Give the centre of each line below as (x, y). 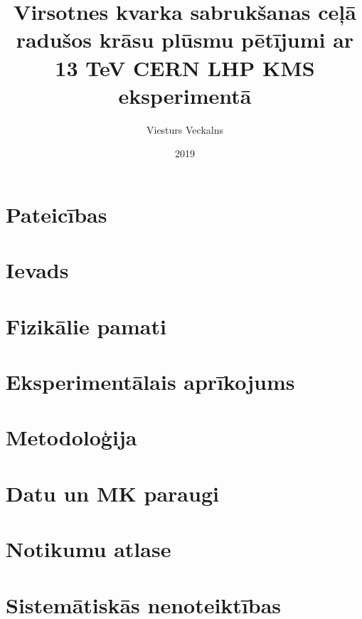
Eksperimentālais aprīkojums (150, 381)
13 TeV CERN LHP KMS (185, 67)
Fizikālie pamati (86, 326)
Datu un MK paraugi (112, 493)
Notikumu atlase (89, 549)
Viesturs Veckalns (185, 129)
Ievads (37, 270)
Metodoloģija (71, 437)
